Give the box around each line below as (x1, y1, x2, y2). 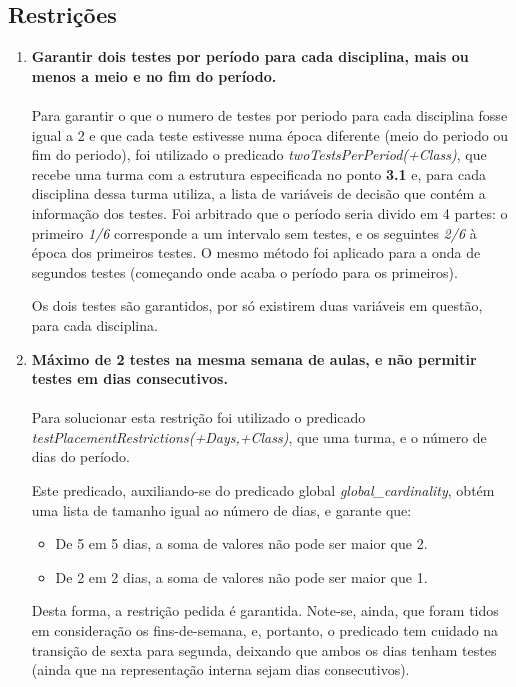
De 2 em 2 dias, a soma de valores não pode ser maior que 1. (55, 566, 428, 587)
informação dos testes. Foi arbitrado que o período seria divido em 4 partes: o (31, 202, 508, 223)
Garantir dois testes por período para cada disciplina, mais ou (31, 46, 469, 67)
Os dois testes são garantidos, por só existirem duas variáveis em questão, (31, 295, 483, 316)
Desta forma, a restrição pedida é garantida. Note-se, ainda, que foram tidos (31, 600, 499, 621)
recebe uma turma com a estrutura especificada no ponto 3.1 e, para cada (31, 163, 486, 184)
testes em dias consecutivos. (31, 368, 228, 389)
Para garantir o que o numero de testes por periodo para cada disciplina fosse (31, 104, 508, 125)
